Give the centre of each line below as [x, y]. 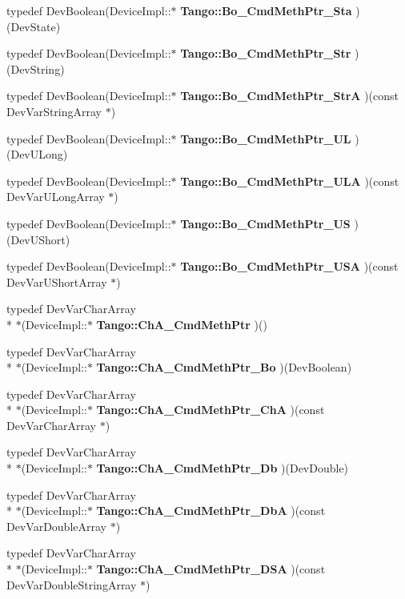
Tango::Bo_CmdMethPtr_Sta [266, 10]
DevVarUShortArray [57, 281]
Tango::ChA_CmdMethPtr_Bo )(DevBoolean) [224, 367]
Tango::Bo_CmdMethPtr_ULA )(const [290, 181]
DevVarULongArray [56, 197]
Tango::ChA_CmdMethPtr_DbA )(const [211, 511]
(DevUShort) [38, 239]
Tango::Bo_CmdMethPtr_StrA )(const [290, 96]
